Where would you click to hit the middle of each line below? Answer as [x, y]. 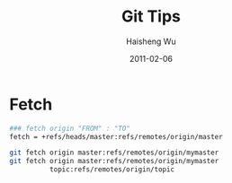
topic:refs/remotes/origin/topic [112, 170]
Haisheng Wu [151, 41]
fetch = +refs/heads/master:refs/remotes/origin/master [116, 136]
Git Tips [151, 17]
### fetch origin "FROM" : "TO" [70, 128]
